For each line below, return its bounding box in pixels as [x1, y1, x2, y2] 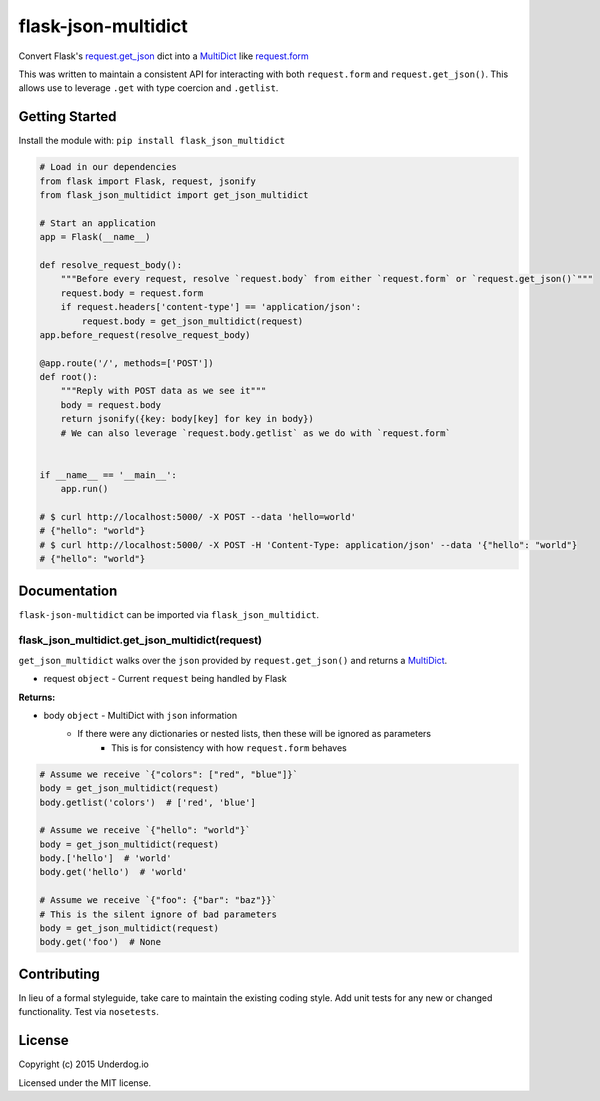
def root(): [39, 371, 99, 383]
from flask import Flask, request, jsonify [39, 175, 257, 187]
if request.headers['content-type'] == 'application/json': [60, 301, 362, 313]
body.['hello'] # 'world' [39, 853, 172, 864]
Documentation [18, 582, 118, 599]
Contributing [18, 965, 100, 982]
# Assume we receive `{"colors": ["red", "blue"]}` [39, 768, 299, 780]
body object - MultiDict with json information [43, 709, 238, 721]
